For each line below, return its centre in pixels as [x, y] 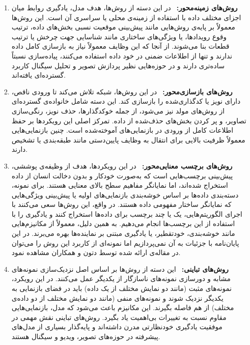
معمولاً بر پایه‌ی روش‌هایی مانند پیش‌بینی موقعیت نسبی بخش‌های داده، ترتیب [123, 27]
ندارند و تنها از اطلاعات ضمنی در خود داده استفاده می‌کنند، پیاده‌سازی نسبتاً [122, 55]
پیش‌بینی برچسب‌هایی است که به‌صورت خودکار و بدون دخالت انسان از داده [122, 175]
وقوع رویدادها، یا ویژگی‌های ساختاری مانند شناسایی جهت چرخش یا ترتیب [119, 36]
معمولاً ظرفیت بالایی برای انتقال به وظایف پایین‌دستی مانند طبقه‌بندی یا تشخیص [128, 139]
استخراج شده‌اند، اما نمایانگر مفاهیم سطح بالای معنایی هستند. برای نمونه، [120, 185]
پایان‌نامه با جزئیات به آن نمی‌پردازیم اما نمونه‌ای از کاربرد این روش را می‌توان [125, 243]
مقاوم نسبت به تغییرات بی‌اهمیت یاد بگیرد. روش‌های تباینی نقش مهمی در [119, 317]
